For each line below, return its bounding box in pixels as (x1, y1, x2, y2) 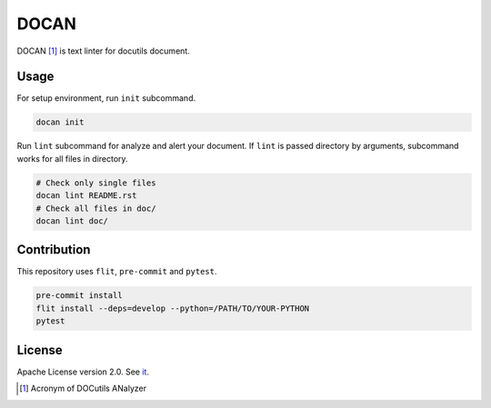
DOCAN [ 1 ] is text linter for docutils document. (16, 45, 190, 56)
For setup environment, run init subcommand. (16, 93, 195, 104)
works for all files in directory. (16, 153, 128, 164)
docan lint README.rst (35, 191, 137, 201)
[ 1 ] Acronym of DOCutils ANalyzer (19, 383, 147, 394)
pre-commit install (35, 291, 123, 301)
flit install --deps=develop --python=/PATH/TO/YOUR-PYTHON (35, 303, 310, 313)
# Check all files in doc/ (35, 203, 156, 214)
